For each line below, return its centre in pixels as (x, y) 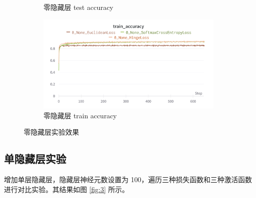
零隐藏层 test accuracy (79, 7)
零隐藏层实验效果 (51, 132)
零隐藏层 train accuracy (80, 115)
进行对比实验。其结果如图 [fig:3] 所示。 (66, 189)
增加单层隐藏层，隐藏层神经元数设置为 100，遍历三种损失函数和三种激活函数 (128, 179)
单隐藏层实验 (35, 159)
